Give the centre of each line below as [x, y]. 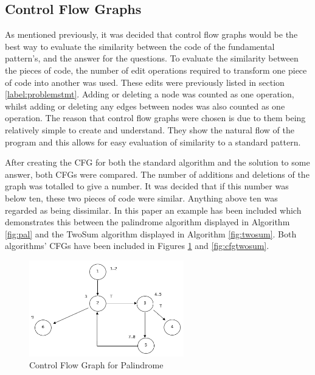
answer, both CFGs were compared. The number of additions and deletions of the [157, 174]
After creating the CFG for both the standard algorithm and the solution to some [157, 162]
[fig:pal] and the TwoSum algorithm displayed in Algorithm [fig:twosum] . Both [151, 233]
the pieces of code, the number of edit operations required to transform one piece [156, 70]
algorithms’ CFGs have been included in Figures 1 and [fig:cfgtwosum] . [137, 246]
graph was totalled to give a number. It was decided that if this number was [147, 186]
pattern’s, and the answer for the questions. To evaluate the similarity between [152, 58]
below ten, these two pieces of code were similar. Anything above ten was [141, 198]
